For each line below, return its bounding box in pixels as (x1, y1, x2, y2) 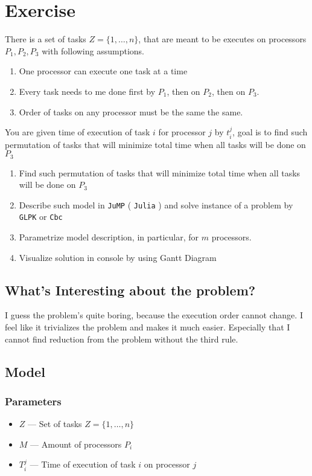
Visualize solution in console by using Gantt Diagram (19, 251, 217, 263)
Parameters (5, 393, 62, 408)
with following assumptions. (42, 44, 144, 57)
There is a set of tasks (5, 33, 86, 45)
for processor (158, 126, 206, 138)
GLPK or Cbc (19, 210, 63, 223)
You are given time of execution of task (5, 126, 150, 138)
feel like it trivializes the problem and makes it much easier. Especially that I (5, 321, 290, 333)
